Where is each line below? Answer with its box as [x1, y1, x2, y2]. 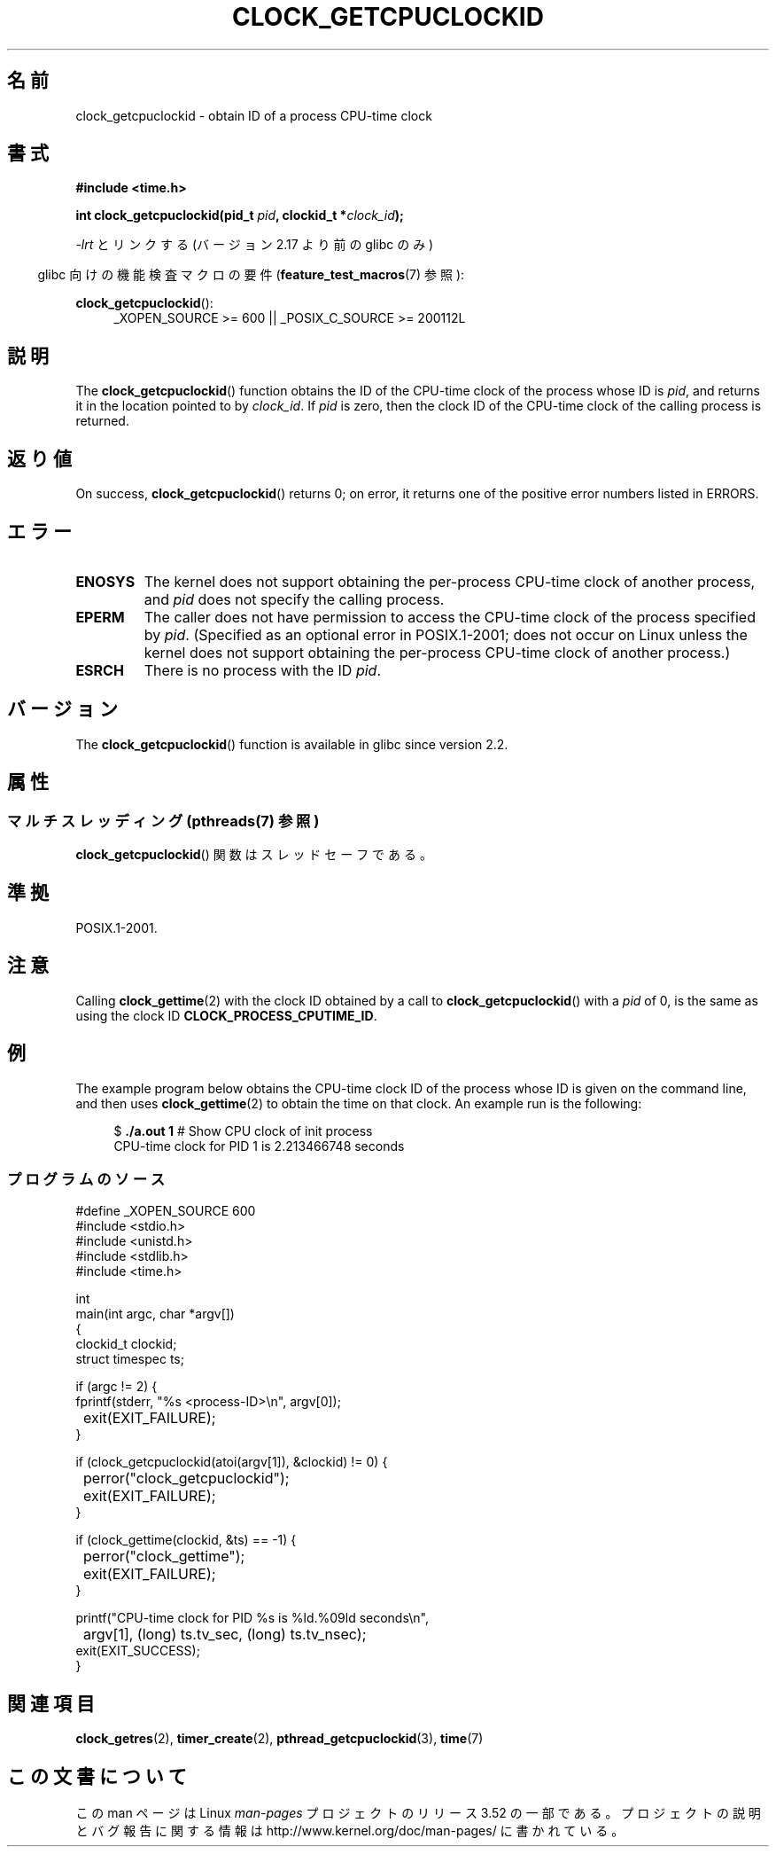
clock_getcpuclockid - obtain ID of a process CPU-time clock [75, 107, 432, 123]
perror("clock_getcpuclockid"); [83, 1469, 290, 1488]
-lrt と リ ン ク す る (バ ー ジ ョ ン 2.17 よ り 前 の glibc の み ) [75, 237, 434, 253]
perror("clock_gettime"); [83, 1547, 245, 1566]
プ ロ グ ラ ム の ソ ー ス [7, 1170, 166, 1188]
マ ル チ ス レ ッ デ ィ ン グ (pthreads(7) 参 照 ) [7, 811, 320, 830]
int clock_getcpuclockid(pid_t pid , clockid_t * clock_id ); [75, 207, 404, 223]
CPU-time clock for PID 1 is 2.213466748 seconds [113, 1138, 405, 1154]
